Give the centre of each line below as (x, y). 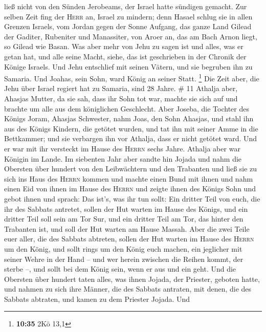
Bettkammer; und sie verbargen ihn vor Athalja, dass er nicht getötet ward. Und (131, 138)
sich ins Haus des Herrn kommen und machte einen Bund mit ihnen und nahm (129, 178)
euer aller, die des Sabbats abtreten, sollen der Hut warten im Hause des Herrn (129, 239)
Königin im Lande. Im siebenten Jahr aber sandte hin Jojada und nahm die (123, 158)
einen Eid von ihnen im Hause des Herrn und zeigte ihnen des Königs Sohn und (130, 189)
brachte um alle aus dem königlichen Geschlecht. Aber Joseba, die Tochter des (127, 108)
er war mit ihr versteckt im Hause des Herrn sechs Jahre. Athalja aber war (122, 148)
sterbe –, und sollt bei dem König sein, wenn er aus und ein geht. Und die (120, 269)
